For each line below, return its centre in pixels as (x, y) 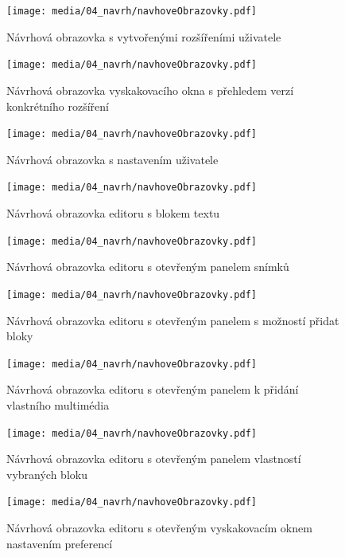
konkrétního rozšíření (58, 106)
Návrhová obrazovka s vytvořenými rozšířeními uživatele (144, 36)
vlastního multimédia (58, 404)
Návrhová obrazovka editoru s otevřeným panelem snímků (148, 267)
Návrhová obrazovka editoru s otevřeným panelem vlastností (154, 459)
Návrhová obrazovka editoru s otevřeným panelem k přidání (153, 389)
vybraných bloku (47, 474)
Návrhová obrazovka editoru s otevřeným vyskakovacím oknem (159, 528)
